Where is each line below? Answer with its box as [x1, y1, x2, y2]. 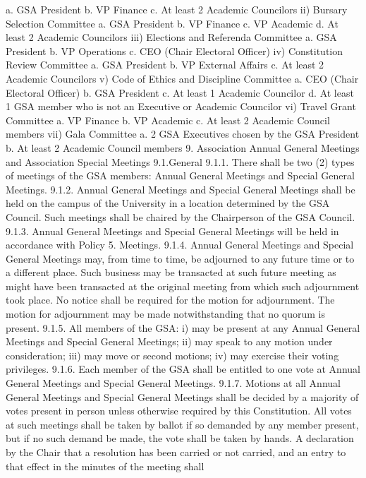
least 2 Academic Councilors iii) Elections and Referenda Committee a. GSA [6, 30, 337, 44]
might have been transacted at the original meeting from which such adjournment [6, 278, 360, 293]
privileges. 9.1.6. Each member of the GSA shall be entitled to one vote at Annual [6, 362, 360, 376]
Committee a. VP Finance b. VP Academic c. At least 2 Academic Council [6, 112, 330, 127]
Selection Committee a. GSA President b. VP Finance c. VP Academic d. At [6, 16, 338, 30]
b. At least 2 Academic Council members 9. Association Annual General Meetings [6, 140, 360, 155]
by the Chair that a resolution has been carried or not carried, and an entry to [6, 445, 346, 459]
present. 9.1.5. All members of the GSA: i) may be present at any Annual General [6, 320, 360, 335]
